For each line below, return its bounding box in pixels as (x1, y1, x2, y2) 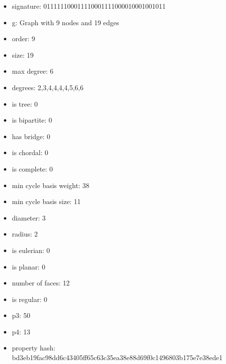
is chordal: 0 (12, 147, 48, 158)
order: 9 (12, 33, 35, 44)
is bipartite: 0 (12, 115, 52, 125)
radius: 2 (12, 229, 38, 239)
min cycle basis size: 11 (12, 196, 81, 206)
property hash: (12, 343, 56, 353)
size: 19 (12, 49, 34, 60)
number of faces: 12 (12, 278, 70, 288)
